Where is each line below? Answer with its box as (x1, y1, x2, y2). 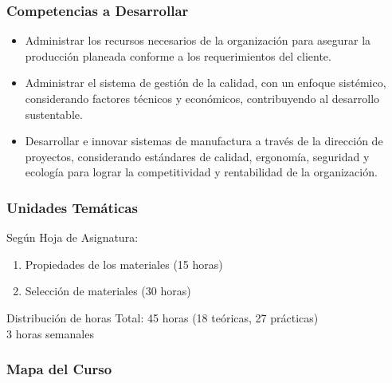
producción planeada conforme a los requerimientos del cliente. (25, 47, 331, 64)
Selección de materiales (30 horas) (25, 282, 191, 299)
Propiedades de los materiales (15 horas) (25, 255, 223, 272)
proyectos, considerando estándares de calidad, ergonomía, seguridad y (25, 148, 370, 164)
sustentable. (25, 105, 83, 122)
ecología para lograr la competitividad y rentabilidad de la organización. (25, 164, 378, 180)
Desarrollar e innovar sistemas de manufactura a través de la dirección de (25, 132, 383, 149)
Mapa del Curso (6, 359, 112, 379)
